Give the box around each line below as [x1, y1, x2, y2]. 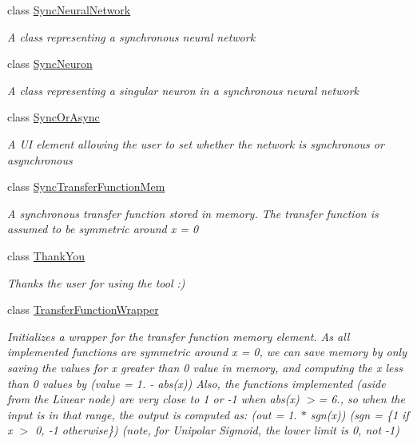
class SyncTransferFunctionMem [7, 178, 165, 195]
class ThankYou [7, 247, 85, 264]
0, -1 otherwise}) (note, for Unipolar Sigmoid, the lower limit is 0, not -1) [35, 422, 399, 438]
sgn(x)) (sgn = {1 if [310, 406, 409, 422]
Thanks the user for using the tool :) [7, 274, 185, 291]
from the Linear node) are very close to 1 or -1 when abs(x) [7, 390, 300, 407]
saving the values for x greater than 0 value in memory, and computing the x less [7, 359, 403, 375]
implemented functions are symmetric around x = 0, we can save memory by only [7, 343, 407, 360]
